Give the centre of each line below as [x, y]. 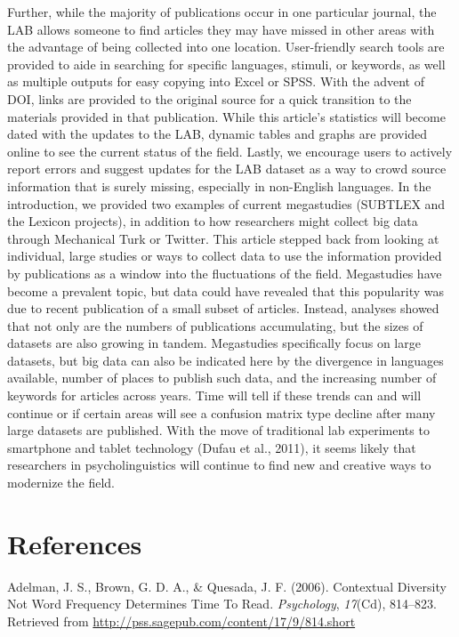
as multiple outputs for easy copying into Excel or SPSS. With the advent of [216, 81]
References [75, 543]
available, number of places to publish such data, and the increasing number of [222, 378]
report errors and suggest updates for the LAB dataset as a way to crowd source [227, 169]
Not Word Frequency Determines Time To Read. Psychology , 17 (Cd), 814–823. [222, 604]
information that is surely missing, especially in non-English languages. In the [219, 185]
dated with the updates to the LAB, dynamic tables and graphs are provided [217, 134]
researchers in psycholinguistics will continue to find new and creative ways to [219, 465]
